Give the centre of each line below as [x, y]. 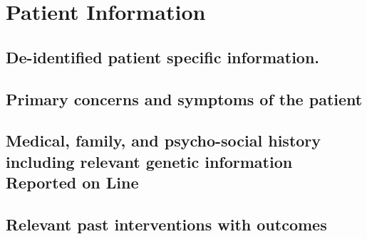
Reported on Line [72, 182]
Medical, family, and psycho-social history [164, 140]
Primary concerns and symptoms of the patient [184, 99]
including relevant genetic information [149, 161]
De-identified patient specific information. [163, 57]
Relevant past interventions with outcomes [166, 224]
